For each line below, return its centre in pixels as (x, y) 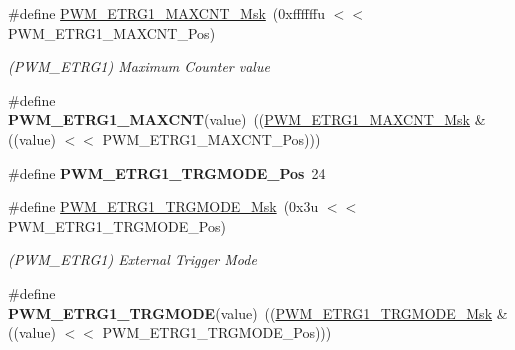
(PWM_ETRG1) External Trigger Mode (132, 259)
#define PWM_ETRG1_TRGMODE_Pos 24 (167, 172)
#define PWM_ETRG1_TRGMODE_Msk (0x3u (163, 206)
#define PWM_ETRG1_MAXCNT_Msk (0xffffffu (166, 13)
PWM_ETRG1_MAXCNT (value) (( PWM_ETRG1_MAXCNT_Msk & (247, 119)
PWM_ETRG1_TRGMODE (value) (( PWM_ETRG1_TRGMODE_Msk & (258, 312)
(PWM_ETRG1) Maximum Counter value (139, 66)
